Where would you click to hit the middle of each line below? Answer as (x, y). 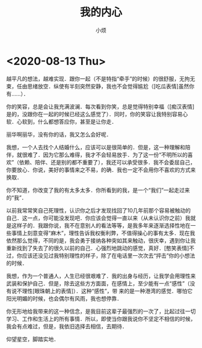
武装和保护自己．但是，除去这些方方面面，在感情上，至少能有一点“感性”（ (98, 283)
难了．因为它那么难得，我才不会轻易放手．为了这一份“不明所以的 (107, 155)
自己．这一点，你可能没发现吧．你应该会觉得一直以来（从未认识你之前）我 (98, 218)
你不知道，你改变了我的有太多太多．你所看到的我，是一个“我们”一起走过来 (98, 190)
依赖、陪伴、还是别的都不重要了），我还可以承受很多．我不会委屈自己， (107, 162)
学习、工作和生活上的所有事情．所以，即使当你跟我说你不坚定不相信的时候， (101, 318)
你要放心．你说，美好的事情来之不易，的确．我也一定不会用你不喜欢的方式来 (101, 170)
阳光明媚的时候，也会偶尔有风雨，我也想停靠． (64, 298)
